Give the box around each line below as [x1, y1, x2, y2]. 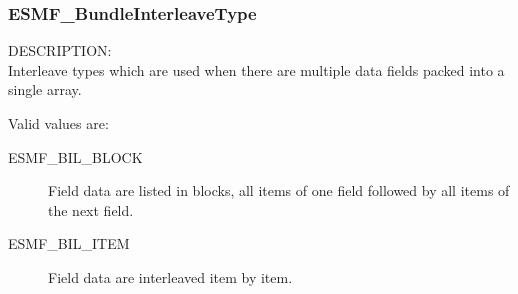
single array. [8, 79, 82, 100]
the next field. [48, 199, 134, 220]
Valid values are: [8, 113, 109, 133]
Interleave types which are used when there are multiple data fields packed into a [8, 59, 505, 80]
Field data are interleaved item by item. [48, 266, 293, 287]
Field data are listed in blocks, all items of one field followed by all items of [48, 180, 510, 201]
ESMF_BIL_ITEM [8, 233, 130, 254]
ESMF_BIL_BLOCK [8, 146, 143, 167]
